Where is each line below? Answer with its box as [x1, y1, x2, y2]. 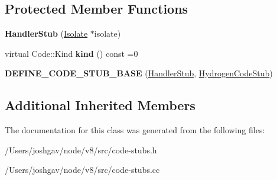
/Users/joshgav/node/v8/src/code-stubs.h [5, 143, 157, 156]
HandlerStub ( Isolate [5, 27, 88, 40]
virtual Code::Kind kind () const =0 [5, 47, 138, 59]
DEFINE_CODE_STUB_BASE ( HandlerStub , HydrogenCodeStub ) [5, 67, 273, 79]
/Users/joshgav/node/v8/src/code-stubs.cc [5, 163, 160, 176]
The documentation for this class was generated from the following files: [5, 124, 265, 136]
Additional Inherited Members [5, 96, 195, 114]
